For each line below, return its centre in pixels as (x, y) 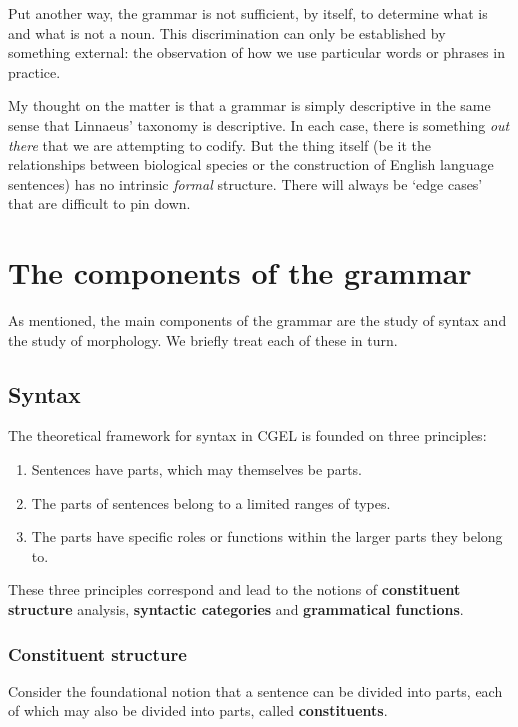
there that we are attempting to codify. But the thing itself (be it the (219, 144)
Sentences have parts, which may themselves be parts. (196, 469)
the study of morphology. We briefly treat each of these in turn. (203, 339)
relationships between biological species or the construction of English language (251, 164)
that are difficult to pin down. (99, 203)
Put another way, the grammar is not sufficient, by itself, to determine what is (248, 13)
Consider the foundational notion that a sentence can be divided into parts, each (255, 690)
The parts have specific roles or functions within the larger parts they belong (267, 536)
